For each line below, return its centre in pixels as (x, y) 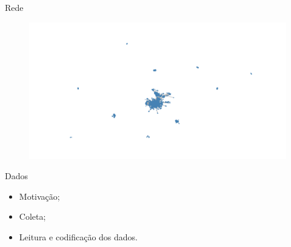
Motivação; (39, 196)
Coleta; (32, 216)
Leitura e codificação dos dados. (79, 237)
